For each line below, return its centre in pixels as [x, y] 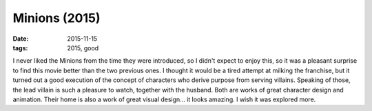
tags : [20, 48]
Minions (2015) [56, 18]
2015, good [83, 48]
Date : [21, 39]
